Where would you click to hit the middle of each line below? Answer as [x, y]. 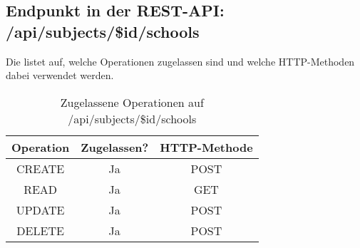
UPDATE [40, 210]
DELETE [40, 230]
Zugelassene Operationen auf [132, 102]
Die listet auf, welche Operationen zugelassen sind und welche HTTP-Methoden [180, 61]
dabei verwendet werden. [60, 75]
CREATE [40, 168]
